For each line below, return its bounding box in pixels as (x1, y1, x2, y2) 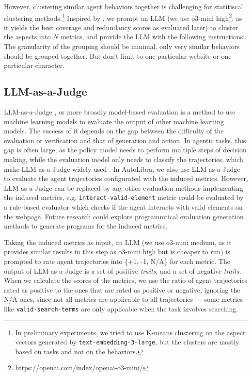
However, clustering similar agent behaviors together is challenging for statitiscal (4, 1, 243, 11)
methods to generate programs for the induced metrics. (4, 221, 168, 231)
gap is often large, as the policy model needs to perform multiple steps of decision (4, 145, 247, 155)
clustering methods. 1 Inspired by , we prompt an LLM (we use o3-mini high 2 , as (4, 11, 242, 23)
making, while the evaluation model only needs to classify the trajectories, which (4, 154, 243, 164)
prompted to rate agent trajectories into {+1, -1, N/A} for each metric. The (4, 256, 230, 266)
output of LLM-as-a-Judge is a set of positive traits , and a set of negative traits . (4, 265, 241, 276)
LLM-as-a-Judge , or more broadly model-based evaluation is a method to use (4, 107, 236, 117)
